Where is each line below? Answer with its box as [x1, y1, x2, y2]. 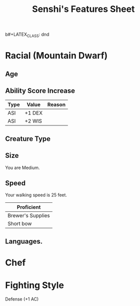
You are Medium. [5, 165, 40, 171]
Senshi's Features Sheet [32, 3, 135, 15]
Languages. [5, 237, 43, 245]
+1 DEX [24, 110, 43, 117]
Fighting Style [5, 280, 65, 291]
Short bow [7, 220, 32, 227]
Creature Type [5, 134, 51, 143]
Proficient [16, 204, 41, 211]
